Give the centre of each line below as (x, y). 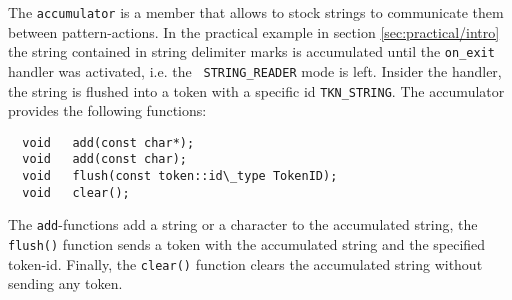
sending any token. (65, 283)
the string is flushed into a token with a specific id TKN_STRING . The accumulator (256, 90)
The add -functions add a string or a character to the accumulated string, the (243, 224)
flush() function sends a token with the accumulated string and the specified (247, 244)
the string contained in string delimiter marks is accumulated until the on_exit (251, 51)
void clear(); (76, 192)
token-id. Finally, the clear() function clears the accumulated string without (245, 263)
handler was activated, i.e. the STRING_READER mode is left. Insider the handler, (255, 70)
